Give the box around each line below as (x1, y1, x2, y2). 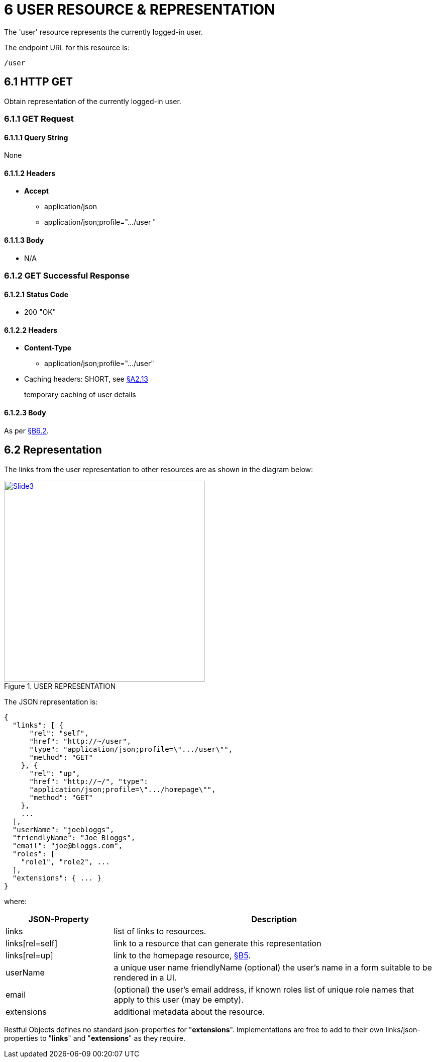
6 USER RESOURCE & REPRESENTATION (4, 1, 275, 18)
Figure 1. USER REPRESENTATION (4, 681, 116, 690)
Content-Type (24, 343, 72, 352)
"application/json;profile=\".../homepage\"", (29, 785, 216, 793)
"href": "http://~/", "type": (29, 777, 148, 785)
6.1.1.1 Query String (4, 133, 68, 142)
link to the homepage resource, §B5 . (114, 950, 251, 960)
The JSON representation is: (4, 697, 98, 706)
